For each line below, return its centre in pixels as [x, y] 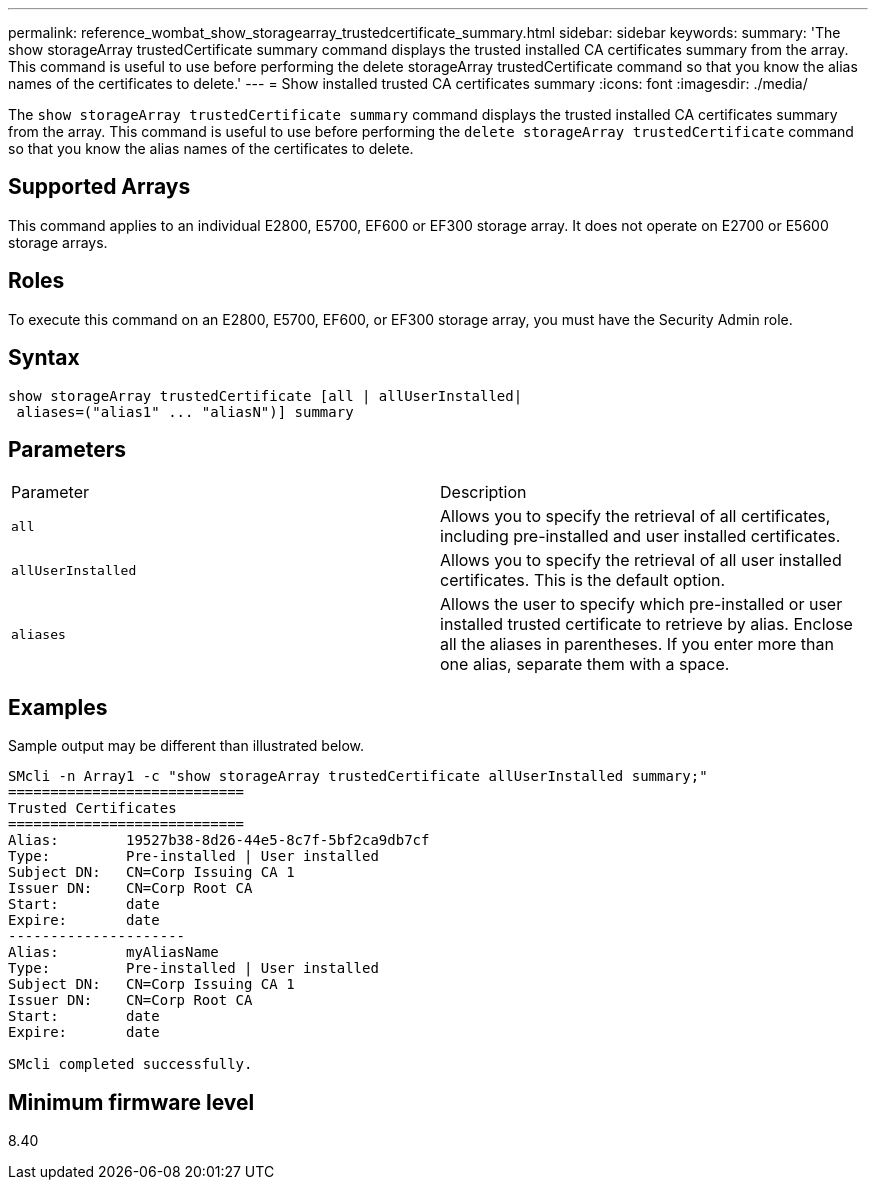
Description [483, 492]
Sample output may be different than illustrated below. [186, 746]
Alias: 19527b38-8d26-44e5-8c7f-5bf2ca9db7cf [219, 840]
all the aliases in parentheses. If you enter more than [637, 644]
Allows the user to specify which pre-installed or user [641, 604]
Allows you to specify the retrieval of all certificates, [635, 516]
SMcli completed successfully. [130, 1064]
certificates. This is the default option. [583, 580]
